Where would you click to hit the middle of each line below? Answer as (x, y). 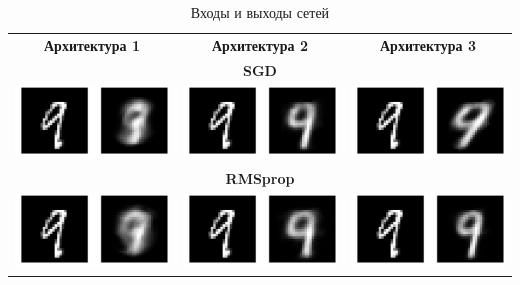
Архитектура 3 (427, 44)
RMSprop (260, 178)
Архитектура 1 (91, 44)
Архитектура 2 (259, 44)
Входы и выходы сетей (260, 12)
